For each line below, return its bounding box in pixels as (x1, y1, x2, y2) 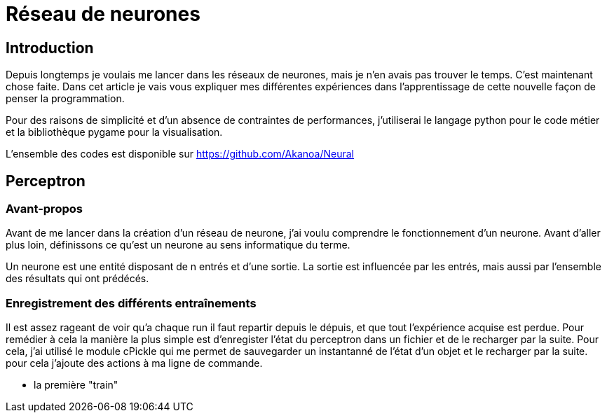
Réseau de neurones (6, 2, 200, 26)
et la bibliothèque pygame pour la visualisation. (6, 126, 223, 139)
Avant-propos (6, 202, 83, 216)
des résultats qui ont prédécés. (6, 272, 149, 285)
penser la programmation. (6, 92, 125, 105)
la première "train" (34, 379, 118, 391)
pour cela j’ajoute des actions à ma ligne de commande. (6, 357, 263, 370)
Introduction (6, 39, 94, 57)
